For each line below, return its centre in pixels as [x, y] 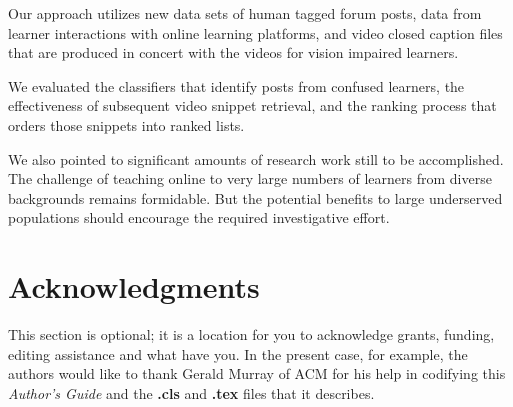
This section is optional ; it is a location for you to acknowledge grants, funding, [251, 334]
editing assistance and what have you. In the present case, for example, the [238, 353]
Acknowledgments [134, 286]
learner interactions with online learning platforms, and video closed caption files [255, 32]
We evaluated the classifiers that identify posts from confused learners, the [236, 85]
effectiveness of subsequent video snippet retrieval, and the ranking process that [252, 105]
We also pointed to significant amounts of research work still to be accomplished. [256, 158]
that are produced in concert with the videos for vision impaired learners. [233, 52]
